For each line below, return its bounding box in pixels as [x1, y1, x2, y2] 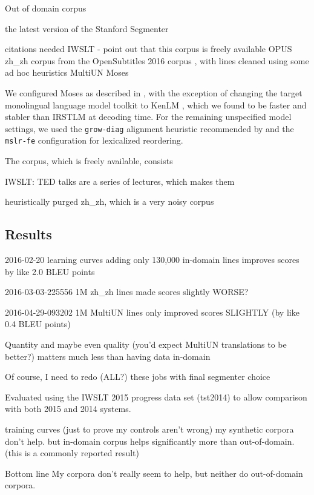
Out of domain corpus [5, 2, 87, 14]
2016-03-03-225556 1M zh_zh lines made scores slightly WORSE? [5, 285, 249, 298]
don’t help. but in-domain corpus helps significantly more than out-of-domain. [5, 434, 295, 447]
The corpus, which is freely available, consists [5, 154, 173, 167]
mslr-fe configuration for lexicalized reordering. [5, 134, 183, 147]
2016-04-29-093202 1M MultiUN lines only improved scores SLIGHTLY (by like [5, 305, 299, 318]
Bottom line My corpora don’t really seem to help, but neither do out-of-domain [5, 467, 303, 479]
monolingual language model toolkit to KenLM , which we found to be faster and [5, 98, 307, 111]
